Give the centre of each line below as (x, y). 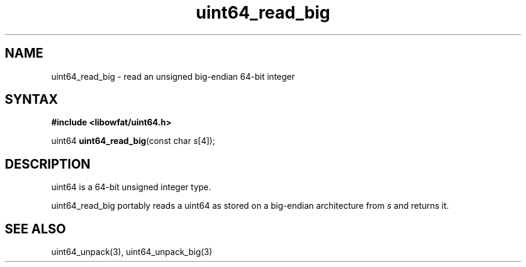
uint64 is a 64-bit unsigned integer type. (131, 187)
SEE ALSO (35, 229)
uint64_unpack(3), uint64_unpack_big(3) (132, 252)
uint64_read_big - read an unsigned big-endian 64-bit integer (173, 76)
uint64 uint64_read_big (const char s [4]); (133, 141)
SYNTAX (32, 100)
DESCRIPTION (48, 164)
